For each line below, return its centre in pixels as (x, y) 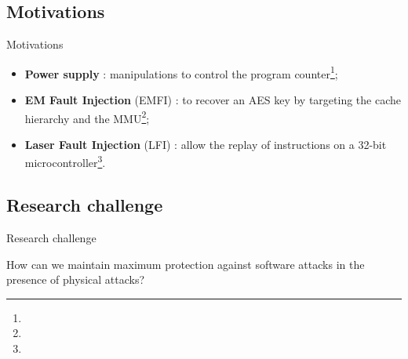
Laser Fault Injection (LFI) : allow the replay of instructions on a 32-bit (206, 144)
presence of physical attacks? (76, 279)
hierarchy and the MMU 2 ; (87, 117)
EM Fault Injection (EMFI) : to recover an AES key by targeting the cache (213, 100)
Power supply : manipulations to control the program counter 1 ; (181, 72)
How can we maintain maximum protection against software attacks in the (186, 264)
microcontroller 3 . (65, 161)
